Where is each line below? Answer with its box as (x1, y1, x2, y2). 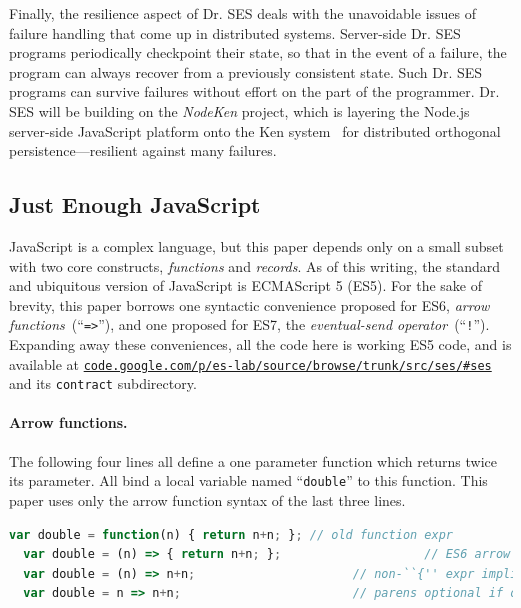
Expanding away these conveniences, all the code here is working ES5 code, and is (9, 333, 512, 354)
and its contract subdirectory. (9, 373, 197, 394)
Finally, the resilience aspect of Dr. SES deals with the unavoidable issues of (9, 3, 477, 23)
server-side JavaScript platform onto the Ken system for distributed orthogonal (9, 120, 501, 141)
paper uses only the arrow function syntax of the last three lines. (9, 489, 406, 510)
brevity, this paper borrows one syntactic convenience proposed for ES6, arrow (9, 294, 490, 315)
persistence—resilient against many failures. (9, 140, 277, 161)
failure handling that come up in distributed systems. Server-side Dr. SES (9, 22, 461, 43)
